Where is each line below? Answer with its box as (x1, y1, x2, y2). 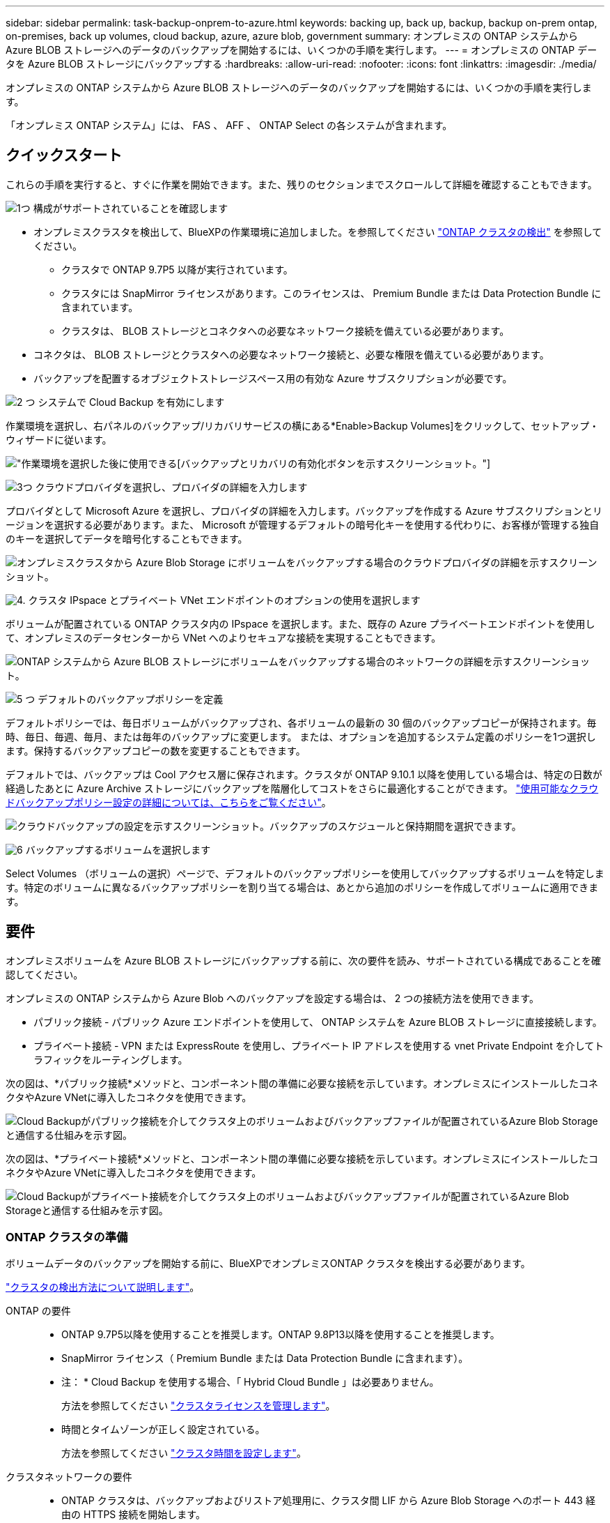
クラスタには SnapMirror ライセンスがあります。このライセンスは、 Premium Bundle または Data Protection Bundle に (61, 287, 602, 299)
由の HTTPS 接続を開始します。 (61, 1508, 205, 1521)
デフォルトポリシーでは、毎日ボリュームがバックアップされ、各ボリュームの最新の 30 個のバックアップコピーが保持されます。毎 (6, 716, 597, 729)
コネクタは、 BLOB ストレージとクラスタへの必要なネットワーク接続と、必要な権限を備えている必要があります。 (33, 348, 549, 361)
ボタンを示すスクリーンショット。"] (327, 457, 491, 469)
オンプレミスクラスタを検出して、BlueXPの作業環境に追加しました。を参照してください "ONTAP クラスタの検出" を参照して (33, 225, 602, 238)
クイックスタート (6, 146, 123, 165)
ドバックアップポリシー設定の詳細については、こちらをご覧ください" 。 (6, 796, 331, 808)
